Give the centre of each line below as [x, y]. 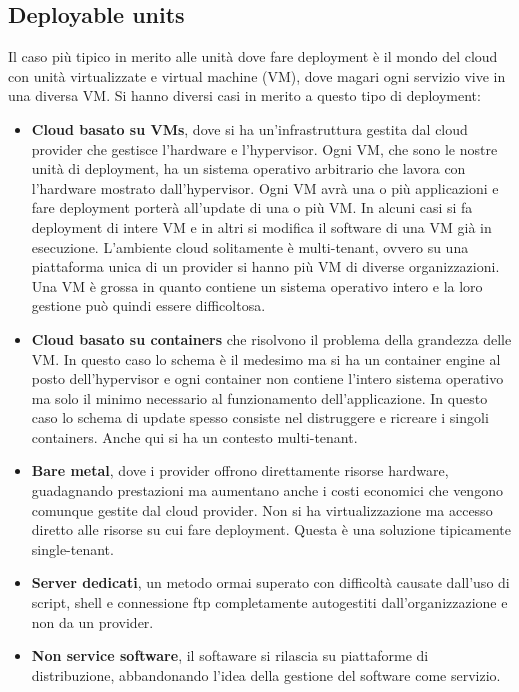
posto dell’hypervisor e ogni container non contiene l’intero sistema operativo [267, 378]
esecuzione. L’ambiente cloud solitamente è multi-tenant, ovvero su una [250, 246]
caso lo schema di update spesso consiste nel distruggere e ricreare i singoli [260, 417]
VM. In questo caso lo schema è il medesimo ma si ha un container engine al [266, 358]
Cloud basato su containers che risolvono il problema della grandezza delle [271, 338]
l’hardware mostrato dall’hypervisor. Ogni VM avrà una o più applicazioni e [265, 187]
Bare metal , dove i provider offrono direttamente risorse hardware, [240, 470]
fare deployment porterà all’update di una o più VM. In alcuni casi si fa [252, 207]
